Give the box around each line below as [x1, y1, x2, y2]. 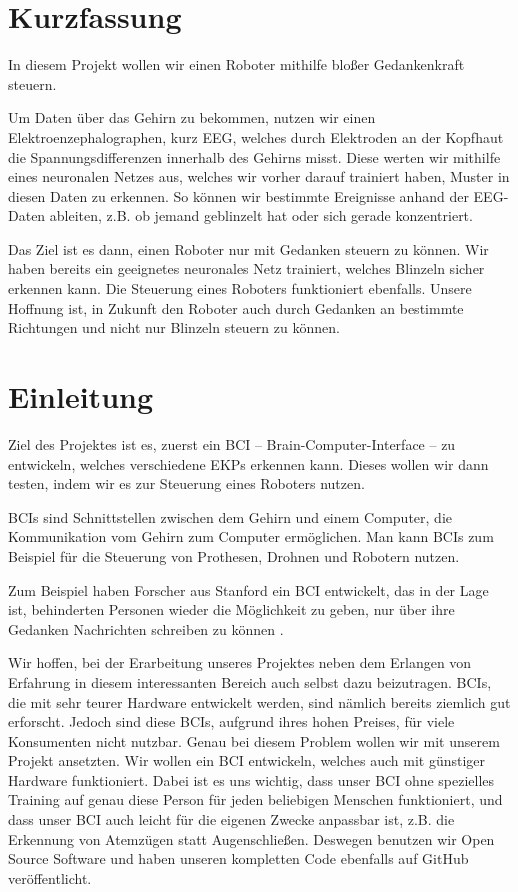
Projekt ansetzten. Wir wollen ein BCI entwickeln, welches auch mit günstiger [8, 750, 486, 771]
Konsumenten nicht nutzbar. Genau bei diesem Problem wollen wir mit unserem [8, 730, 500, 751]
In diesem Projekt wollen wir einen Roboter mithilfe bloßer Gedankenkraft [8, 54, 465, 75]
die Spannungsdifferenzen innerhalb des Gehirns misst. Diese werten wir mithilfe [8, 146, 501, 167]
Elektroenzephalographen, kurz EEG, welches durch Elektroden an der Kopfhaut [8, 126, 504, 147]
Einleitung [8, 376, 154, 417]
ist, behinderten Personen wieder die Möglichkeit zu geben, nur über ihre [8, 599, 455, 620]
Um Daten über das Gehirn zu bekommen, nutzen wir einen [8, 107, 376, 128]
